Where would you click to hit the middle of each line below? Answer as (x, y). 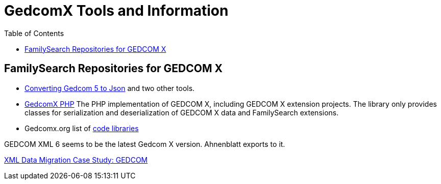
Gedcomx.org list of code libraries (82, 128)
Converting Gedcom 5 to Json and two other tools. (110, 88)
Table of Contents (34, 33)
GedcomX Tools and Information (116, 11)
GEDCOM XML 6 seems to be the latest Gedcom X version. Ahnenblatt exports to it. (145, 144)
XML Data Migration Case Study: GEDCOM (76, 160)
